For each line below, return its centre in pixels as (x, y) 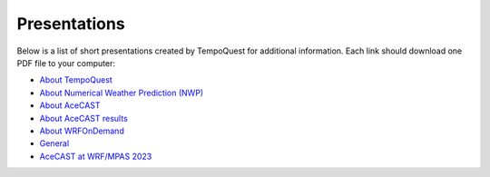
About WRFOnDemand (82, 131)
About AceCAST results (84, 118)
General (54, 143)
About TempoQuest (76, 80)
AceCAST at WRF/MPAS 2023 (96, 156)
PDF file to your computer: (66, 63)
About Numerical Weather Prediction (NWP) (122, 93)
